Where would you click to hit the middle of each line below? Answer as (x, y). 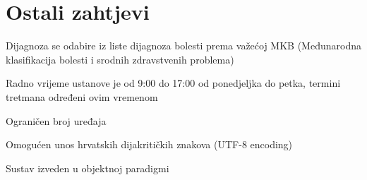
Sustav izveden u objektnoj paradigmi (88, 168)
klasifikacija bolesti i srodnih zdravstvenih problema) (120, 59)
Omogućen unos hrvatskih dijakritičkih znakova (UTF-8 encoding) (149, 144)
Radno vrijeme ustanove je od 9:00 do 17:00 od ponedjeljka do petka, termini (173, 83)
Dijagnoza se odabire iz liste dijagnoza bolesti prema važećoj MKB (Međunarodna (183, 46)
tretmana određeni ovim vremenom (82, 96)
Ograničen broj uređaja (56, 120)
